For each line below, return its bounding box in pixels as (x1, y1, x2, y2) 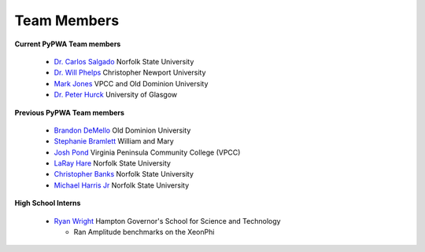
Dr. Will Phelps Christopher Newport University (54, 68, 206, 78)
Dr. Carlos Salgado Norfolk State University (54, 57, 194, 66)
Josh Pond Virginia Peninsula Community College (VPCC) (54, 148, 241, 157)
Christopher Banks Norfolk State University (54, 170, 194, 179)
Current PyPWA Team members (14, 39, 121, 49)
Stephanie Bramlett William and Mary (54, 137, 175, 146)
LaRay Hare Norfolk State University (54, 159, 171, 168)
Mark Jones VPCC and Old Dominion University (54, 79, 209, 88)
